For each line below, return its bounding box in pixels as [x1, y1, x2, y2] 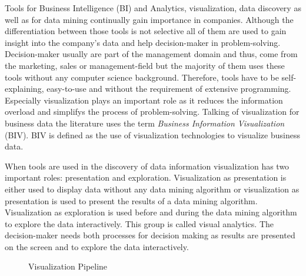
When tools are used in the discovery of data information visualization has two [5, 159, 290, 172]
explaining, [5, 82, 44, 95]
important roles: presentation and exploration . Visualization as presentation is [5, 171, 287, 184]
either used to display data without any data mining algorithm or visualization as [5, 182, 300, 195]
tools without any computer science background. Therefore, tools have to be [5, 71, 279, 83]
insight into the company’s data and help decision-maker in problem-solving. [5, 36, 281, 48]
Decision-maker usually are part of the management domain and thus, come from [5, 48, 298, 60]
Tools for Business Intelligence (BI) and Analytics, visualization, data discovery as [5, 2, 301, 14]
